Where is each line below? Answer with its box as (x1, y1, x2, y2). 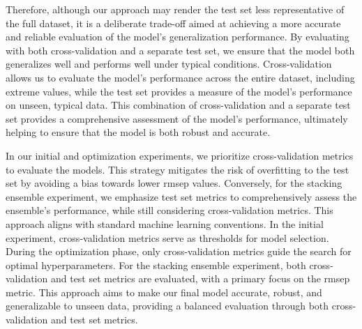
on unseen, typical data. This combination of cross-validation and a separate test (6, 98, 351, 112)
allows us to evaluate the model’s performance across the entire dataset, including (6, 70, 355, 84)
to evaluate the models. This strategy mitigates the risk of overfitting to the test (6, 162, 349, 176)
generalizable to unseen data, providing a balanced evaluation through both (6, 298, 329, 313)
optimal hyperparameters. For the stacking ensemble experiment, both (6, 257, 306, 272)
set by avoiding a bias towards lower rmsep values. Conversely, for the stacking (6, 176, 342, 190)
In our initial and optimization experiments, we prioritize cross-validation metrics (6, 148, 354, 162)
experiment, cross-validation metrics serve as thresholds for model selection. (6, 230, 329, 245)
